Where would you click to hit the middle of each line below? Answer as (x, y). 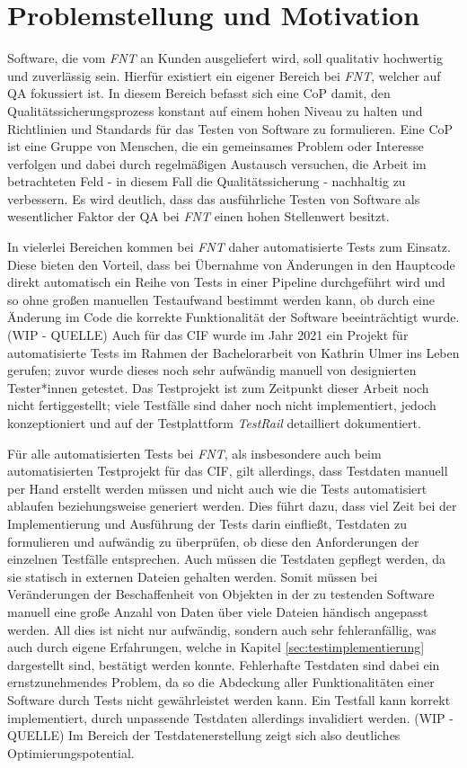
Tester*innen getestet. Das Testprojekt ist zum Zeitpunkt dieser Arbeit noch (218, 387)
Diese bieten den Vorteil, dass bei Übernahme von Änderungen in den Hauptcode (231, 264)
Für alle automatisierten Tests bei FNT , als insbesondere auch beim (194, 453)
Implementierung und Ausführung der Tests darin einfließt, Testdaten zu (207, 523)
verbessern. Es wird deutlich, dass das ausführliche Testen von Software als (214, 198)
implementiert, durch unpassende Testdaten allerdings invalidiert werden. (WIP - (230, 717)
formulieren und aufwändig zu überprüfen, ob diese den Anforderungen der (213, 541)
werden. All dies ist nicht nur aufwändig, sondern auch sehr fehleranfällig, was (222, 629)
